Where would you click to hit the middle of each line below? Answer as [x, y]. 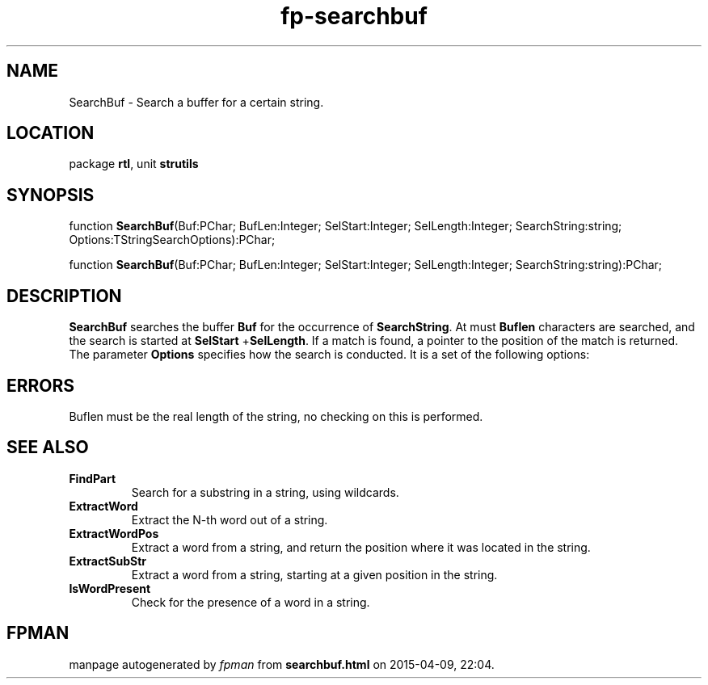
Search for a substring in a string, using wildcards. [265, 492]
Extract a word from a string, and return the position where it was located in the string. [361, 547]
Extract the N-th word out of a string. [230, 519]
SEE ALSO [48, 448]
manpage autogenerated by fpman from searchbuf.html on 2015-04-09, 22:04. [282, 664]
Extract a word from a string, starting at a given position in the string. [314, 574]
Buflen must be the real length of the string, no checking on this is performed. [276, 416]
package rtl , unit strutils [134, 164]
